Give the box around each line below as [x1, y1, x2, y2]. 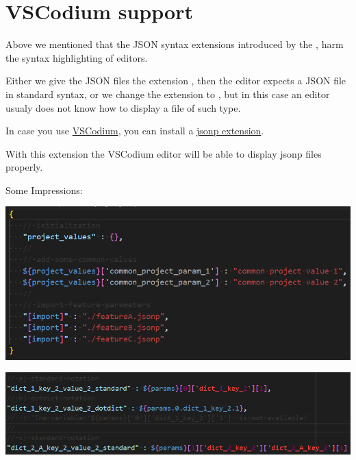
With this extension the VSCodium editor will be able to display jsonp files [5, 146, 322, 160]
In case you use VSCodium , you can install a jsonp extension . [5, 123, 264, 138]
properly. [5, 160, 43, 174]
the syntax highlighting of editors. [5, 50, 148, 64]
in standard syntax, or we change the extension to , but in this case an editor [5, 86, 330, 101]
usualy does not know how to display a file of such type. [5, 100, 241, 114]
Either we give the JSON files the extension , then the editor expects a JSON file [5, 73, 346, 88]
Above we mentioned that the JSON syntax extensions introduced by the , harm [5, 37, 344, 51]
